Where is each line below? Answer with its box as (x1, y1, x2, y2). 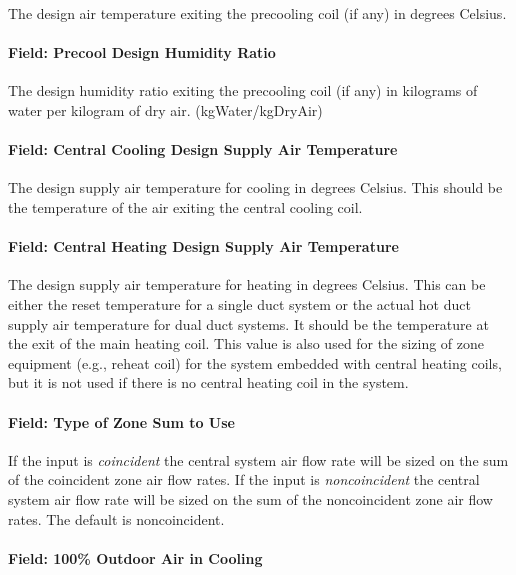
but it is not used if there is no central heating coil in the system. (8, 372, 409, 393)
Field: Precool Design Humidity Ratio (8, 42, 276, 63)
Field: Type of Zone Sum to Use (8, 411, 235, 432)
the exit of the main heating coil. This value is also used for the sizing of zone (8, 333, 484, 354)
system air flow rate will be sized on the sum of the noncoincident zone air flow (8, 488, 493, 509)
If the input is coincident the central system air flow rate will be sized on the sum (8, 449, 509, 470)
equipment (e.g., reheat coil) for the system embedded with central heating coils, (8, 352, 502, 373)
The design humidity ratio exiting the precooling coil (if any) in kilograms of (8, 80, 478, 101)
